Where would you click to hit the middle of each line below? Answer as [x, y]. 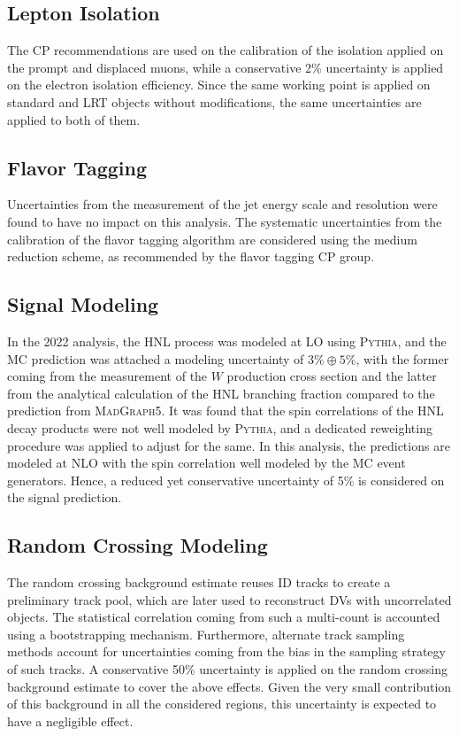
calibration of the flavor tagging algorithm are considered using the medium [212, 239]
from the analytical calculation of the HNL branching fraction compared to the [221, 393]
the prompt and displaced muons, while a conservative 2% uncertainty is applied [226, 67]
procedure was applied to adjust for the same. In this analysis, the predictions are [229, 445]
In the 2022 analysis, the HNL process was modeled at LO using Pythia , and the [227, 341]
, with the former [402, 358]
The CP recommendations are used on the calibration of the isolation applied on [226, 50]
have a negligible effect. [70, 721]
